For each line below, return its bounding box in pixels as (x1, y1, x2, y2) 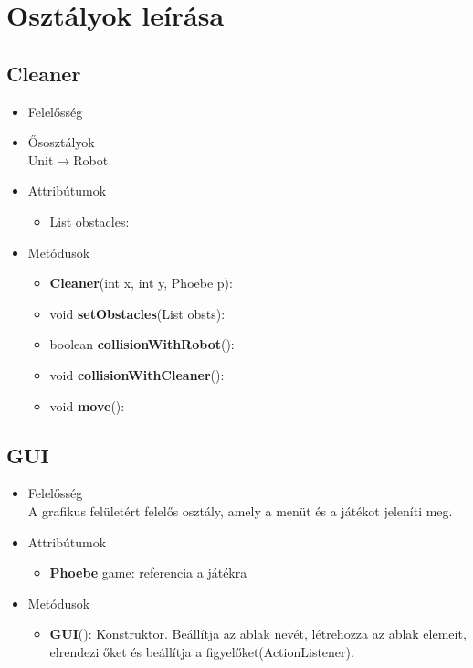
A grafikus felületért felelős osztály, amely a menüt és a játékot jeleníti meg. (27, 501, 453, 520)
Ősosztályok (27, 133, 95, 152)
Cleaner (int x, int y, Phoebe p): (49, 273, 233, 292)
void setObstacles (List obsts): (49, 303, 226, 323)
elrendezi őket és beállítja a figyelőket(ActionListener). (49, 641, 354, 661)
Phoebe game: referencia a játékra (49, 563, 247, 582)
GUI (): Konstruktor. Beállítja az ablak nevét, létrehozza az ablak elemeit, (49, 624, 467, 643)
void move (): (49, 396, 125, 415)
